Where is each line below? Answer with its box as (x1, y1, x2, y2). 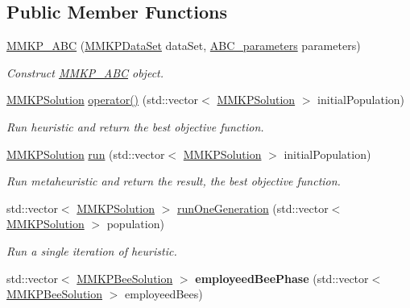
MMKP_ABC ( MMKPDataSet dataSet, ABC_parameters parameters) (6, 37, 361, 54)
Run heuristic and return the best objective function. (6, 118, 264, 135)
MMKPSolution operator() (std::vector (6, 91, 199, 108)
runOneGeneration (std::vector (176, 199, 329, 216)
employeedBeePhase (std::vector (195, 269, 369, 286)
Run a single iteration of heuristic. (6, 242, 177, 259)
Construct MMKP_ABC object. (6, 64, 164, 81)
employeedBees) (125, 285, 203, 302)
